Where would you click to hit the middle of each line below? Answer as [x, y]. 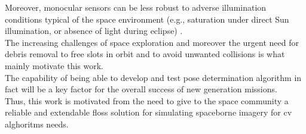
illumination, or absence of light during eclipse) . [94, 31]
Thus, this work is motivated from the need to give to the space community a [147, 100]
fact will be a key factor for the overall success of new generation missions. [141, 89]
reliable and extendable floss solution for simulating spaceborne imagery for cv [149, 112]
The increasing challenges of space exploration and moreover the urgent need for [152, 42]
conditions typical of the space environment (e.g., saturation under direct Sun [147, 19]
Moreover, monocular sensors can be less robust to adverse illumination [136, 7]
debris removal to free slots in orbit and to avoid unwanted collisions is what [145, 54]
